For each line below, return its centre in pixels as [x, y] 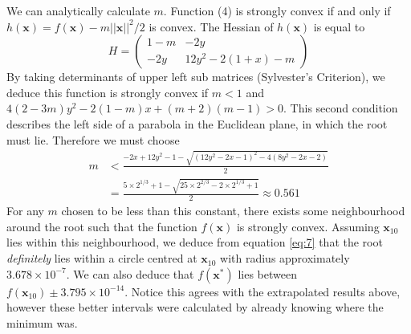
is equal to [339, 26]
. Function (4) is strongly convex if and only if [277, 10]
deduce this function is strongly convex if [108, 92]
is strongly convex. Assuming [308, 226]
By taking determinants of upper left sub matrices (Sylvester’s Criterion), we [196, 77]
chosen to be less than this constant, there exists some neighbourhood [233, 211]
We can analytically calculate [78, 10]
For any [25, 211]
